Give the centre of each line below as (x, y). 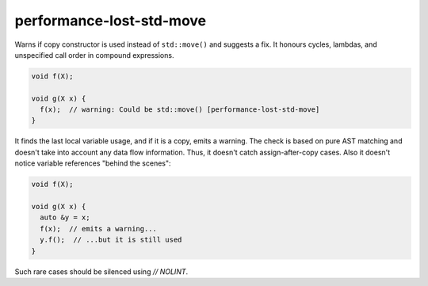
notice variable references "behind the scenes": (93, 163)
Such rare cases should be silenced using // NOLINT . (101, 271)
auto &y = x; (65, 217)
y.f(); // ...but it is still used (111, 240)
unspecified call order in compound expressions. (94, 55)
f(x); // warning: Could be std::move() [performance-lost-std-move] (180, 110)
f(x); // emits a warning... (99, 229)
